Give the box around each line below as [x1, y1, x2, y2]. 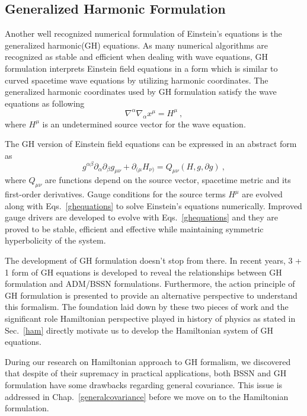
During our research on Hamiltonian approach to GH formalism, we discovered [5, 355, 291, 367]
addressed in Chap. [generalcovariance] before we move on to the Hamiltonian [5, 390, 289, 402]
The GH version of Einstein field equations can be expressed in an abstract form [5, 137, 297, 150]
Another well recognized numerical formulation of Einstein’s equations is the [5, 27, 282, 40]
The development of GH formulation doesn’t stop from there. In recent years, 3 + [5, 254, 302, 267]
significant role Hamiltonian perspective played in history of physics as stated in [5, 312, 296, 325]
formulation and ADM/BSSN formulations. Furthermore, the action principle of [5, 277, 295, 290]
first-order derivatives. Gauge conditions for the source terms [5, 188, 226, 200]
